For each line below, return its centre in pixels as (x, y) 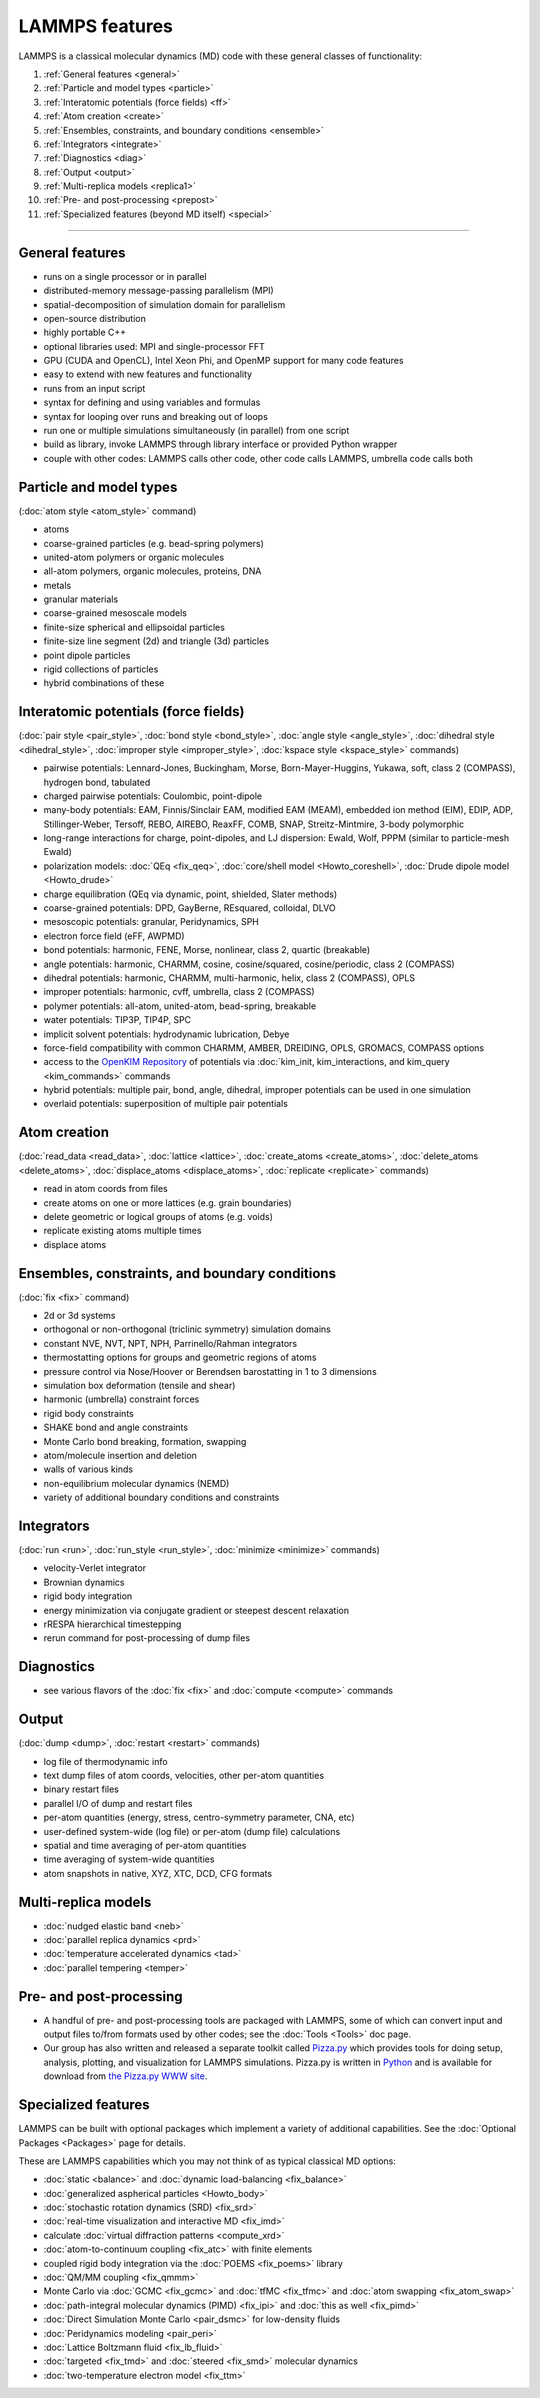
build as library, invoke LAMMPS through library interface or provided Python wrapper (220, 444)
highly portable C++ (85, 332)
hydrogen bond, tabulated (97, 782)
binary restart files (81, 1789)
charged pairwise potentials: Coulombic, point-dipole (153, 796)
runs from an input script (94, 388)
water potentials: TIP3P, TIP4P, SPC (117, 1020)
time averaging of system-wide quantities (129, 1859)
